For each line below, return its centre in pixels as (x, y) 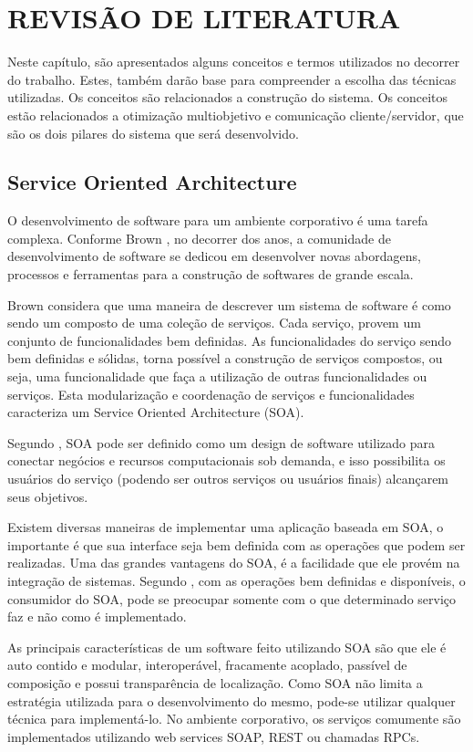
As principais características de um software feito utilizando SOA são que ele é (227, 647)
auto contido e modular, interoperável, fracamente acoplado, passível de (207, 665)
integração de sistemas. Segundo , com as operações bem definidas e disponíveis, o (236, 580)
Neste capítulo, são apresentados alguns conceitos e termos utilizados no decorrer (234, 62)
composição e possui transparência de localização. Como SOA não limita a (215, 682)
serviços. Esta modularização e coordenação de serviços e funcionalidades (211, 394)
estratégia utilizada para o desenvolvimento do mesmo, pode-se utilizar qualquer (231, 700)
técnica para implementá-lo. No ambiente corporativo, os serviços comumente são (234, 719)
